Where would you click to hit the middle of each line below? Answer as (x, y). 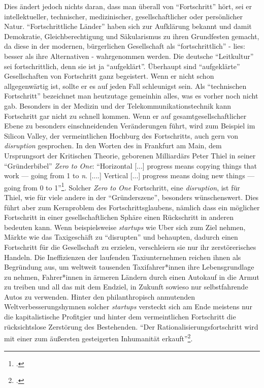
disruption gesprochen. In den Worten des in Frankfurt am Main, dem (113, 145)
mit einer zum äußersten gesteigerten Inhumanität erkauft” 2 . (98, 337)
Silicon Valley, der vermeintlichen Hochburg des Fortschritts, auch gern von (121, 135)
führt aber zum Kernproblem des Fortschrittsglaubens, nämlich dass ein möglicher (132, 207)
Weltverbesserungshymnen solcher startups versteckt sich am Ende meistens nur (128, 306)
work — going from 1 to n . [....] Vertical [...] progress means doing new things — (129, 175)
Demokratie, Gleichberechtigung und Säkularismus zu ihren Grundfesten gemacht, (132, 36)
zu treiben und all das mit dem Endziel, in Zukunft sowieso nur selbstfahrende (126, 287)
